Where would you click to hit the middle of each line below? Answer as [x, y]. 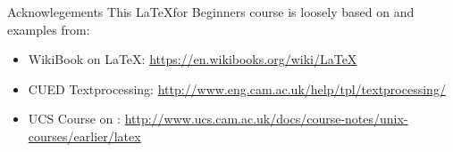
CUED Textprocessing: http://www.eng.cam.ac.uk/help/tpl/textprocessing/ [237, 88]
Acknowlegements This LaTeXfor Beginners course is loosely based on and [211, 12]
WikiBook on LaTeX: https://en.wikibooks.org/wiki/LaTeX [193, 59]
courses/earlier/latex [84, 136]
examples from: [49, 29]
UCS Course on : [74, 119]
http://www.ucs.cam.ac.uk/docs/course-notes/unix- [266, 119]
